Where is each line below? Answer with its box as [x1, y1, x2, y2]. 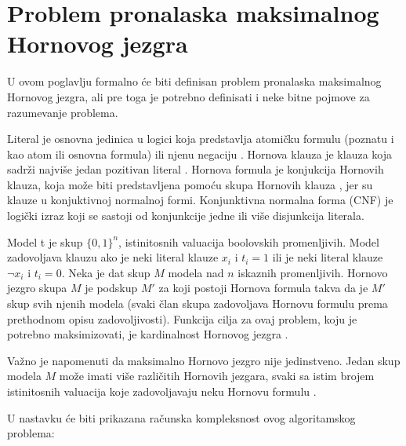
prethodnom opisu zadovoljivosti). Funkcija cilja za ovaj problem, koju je [7, 310, 357, 327]
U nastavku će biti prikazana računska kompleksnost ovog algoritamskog [7, 409, 356, 426]
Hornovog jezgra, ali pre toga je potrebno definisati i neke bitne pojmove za [7, 88, 370, 104]
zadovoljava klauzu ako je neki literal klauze [7, 249, 219, 265]
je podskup [85, 280, 138, 296]
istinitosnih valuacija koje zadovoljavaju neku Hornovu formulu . [7, 383, 317, 399]
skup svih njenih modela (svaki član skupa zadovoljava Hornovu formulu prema [7, 295, 388, 312]
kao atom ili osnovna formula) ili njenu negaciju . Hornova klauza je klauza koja [7, 145, 392, 162]
